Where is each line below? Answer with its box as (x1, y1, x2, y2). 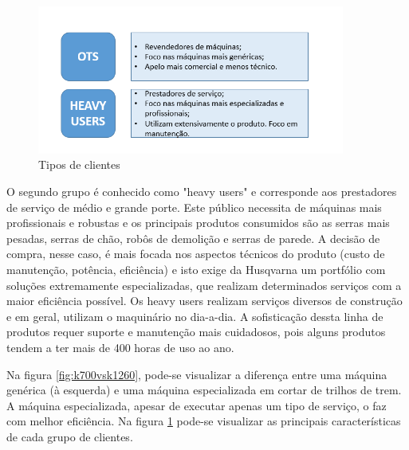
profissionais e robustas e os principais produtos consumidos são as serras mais (6, 214, 390, 231)
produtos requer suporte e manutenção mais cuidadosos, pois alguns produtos (6, 323, 386, 340)
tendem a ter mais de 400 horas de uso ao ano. (6, 338, 234, 355)
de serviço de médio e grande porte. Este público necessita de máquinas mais (6, 198, 382, 215)
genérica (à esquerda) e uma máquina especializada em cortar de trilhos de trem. (6, 382, 402, 398)
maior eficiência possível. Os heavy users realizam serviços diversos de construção (6, 292, 403, 309)
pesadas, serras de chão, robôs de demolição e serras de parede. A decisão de (6, 229, 380, 246)
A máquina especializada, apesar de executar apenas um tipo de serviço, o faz (6, 397, 387, 413)
